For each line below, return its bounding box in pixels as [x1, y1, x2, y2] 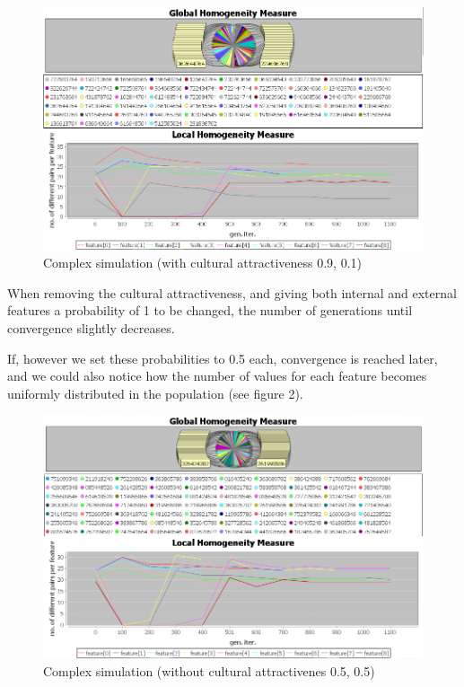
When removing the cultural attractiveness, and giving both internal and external [7, 283, 457, 302]
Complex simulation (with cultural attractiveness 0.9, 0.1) [43, 253, 362, 272]
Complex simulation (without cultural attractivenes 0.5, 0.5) [43, 662, 375, 681]
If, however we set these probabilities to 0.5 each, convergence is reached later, [7, 348, 438, 367]
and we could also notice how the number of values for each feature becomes [7, 366, 427, 385]
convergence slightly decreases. [7, 319, 175, 338]
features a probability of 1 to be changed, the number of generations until [7, 301, 413, 320]
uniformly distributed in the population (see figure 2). [7, 383, 303, 402]
